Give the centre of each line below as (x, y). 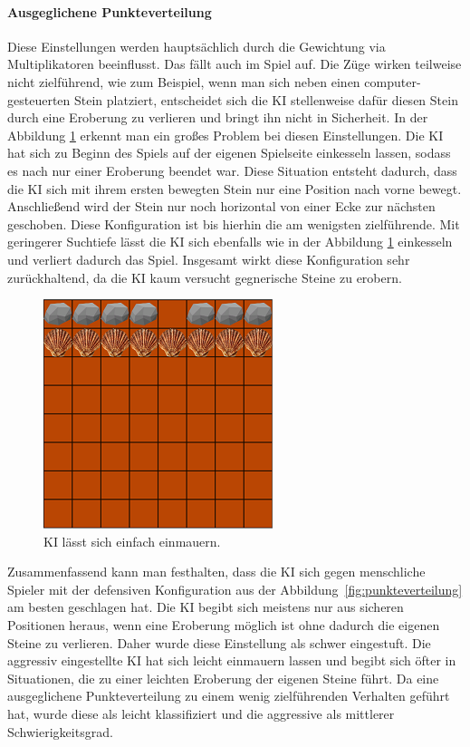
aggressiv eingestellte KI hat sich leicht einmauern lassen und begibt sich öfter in (232, 660)
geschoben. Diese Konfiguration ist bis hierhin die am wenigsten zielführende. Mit (234, 223)
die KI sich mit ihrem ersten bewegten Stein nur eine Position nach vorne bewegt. (235, 188)
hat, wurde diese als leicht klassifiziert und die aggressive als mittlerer (201, 714)
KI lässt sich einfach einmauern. (132, 541)
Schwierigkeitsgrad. (60, 731)
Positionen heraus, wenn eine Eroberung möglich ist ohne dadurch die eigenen (224, 625)
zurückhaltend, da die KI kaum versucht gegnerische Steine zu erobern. (205, 277)
